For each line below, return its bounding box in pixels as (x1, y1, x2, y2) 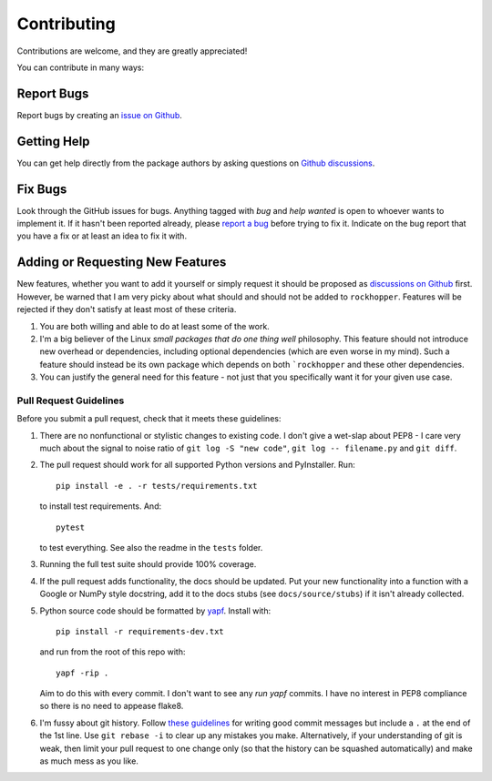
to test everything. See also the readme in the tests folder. (39, 542, 263, 553)
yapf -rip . (56, 667, 109, 678)
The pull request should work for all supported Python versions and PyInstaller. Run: (39, 460, 355, 471)
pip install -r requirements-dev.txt (56, 626, 225, 636)
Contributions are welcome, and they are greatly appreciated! (16, 46, 248, 56)
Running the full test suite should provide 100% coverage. (39, 559, 257, 570)
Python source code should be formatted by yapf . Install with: (39, 605, 272, 616)
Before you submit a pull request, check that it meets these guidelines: (16, 413, 282, 424)
